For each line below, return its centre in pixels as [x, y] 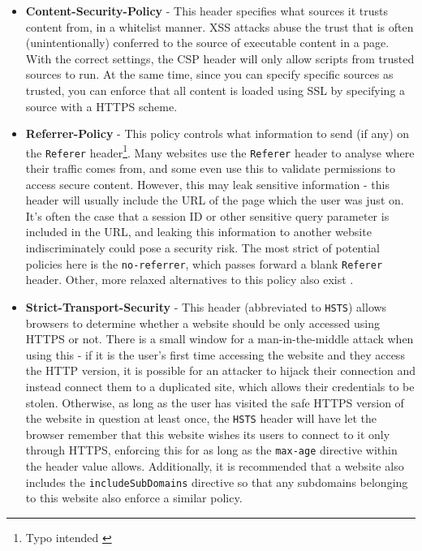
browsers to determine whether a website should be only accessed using [202, 323]
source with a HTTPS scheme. [101, 106]
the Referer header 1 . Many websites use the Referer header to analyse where [220, 151]
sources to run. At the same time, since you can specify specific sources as [209, 74]
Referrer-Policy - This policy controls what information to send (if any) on [217, 133]
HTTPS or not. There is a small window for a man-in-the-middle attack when [220, 339]
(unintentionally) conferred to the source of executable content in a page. [207, 43]
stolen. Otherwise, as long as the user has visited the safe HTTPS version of [215, 402]
